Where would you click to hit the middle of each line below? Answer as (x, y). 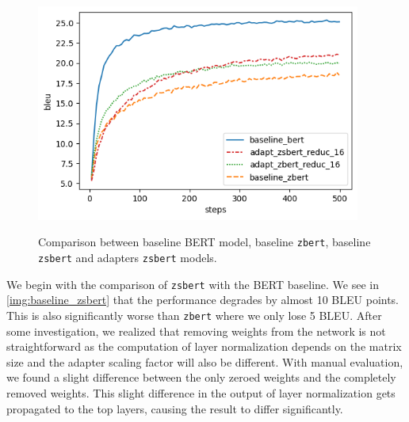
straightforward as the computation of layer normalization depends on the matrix (204, 346)
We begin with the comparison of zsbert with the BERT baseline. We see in (193, 284)
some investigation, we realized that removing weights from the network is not (196, 331)
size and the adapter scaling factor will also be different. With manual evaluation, (205, 361)
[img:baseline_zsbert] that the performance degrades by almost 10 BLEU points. (203, 300)
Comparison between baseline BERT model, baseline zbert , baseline (204, 242)
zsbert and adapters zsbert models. (128, 257)
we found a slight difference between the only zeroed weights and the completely (201, 377)
